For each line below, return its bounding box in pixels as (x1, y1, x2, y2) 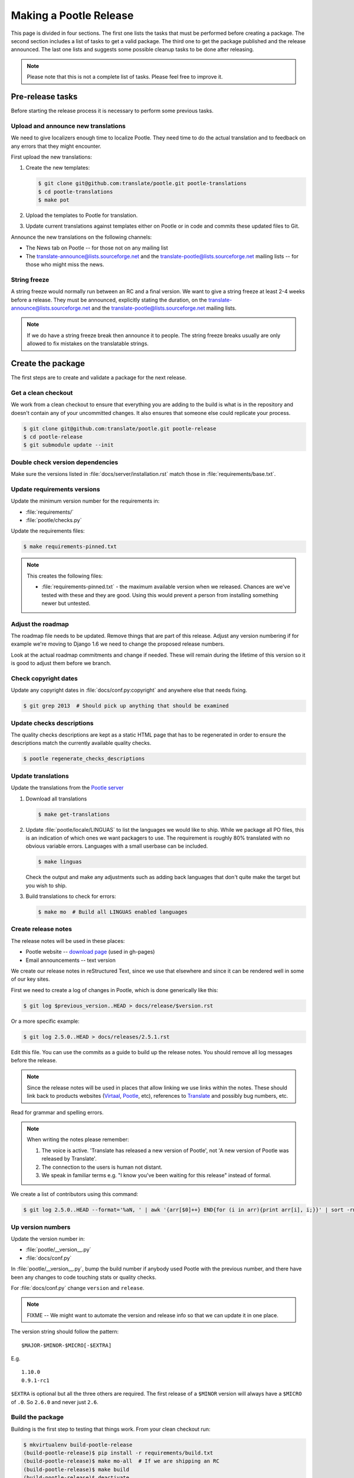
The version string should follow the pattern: (11, 1328, 119, 1336)
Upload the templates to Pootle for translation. (25, 212, 138, 219)
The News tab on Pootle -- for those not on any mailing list (25, 244, 168, 251)
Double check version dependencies (11, 458, 119, 466)
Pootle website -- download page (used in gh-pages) (25, 948, 155, 955)
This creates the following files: (27, 572, 103, 579)
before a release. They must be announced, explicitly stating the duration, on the (11, 296, 208, 303)
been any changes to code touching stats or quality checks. (11, 1273, 156, 1281)
